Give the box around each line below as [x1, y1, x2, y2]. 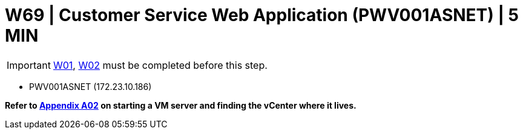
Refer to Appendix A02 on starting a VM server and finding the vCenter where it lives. [5, 100, 357, 110]
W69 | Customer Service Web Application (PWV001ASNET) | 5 [5, 5, 519, 25]
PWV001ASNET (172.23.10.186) [29, 81, 152, 92]
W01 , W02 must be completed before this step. [53, 59, 268, 71]
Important [7, 59, 51, 71]
